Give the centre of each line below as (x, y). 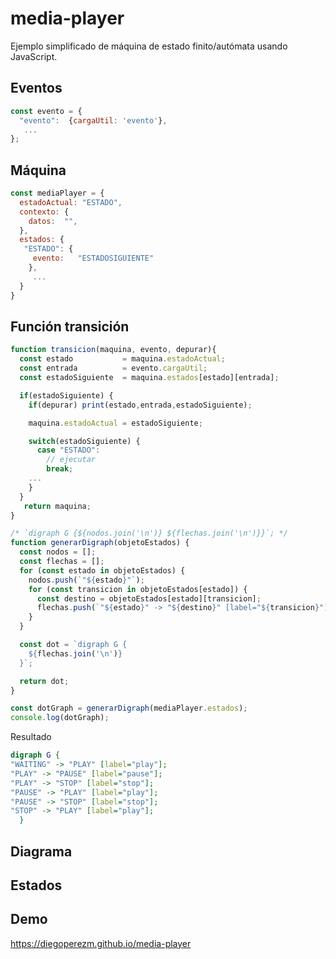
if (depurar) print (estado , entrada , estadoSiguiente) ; (140, 405)
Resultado (31, 737)
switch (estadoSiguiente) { (84, 441)
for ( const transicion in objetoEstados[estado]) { (138, 589)
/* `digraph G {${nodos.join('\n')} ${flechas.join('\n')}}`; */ (149, 533)
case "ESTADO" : (68, 450)
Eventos (36, 88)
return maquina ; (57, 506)
